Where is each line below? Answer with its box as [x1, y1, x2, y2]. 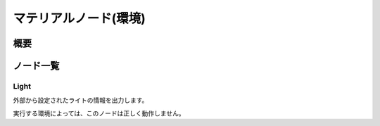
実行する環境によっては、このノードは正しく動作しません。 [13, 109, 186, 118]
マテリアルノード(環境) [13, 11, 146, 26]
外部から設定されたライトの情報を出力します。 [13, 96, 148, 105]
